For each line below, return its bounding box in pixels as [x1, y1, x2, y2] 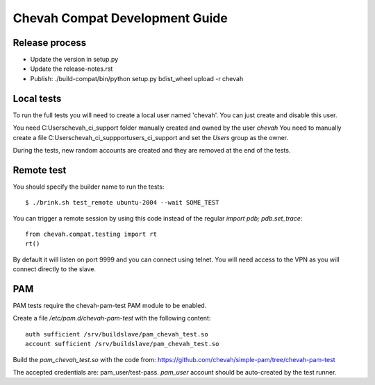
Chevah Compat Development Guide [12, 10, 228, 26]
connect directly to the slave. [12, 265, 97, 273]
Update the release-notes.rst [30, 65, 113, 73]
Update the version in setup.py [30, 55, 119, 64]
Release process [12, 37, 87, 49]
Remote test [12, 164, 67, 176]
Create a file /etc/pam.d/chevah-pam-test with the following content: [12, 314, 211, 323]
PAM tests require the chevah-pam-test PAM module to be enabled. [12, 302, 207, 310]
